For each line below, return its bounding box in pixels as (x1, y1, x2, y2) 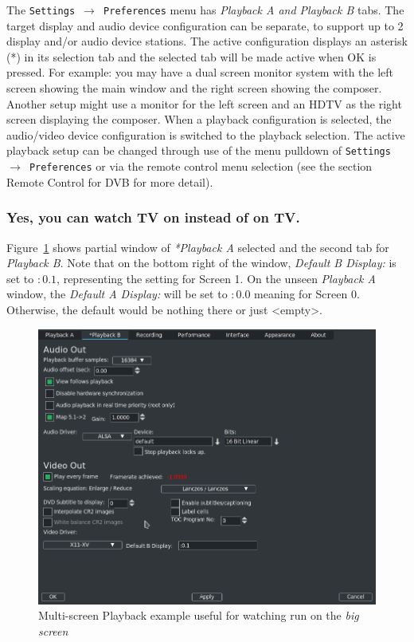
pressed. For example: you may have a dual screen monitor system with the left (6, 64, 394, 81)
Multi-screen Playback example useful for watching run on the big (38, 607, 359, 624)
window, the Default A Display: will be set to (6, 286, 228, 302)
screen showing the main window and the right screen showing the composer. (6, 80, 382, 96)
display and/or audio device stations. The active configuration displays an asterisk (6, 33, 408, 49)
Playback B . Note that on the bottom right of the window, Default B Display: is (6, 254, 396, 271)
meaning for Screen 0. (254, 286, 360, 302)
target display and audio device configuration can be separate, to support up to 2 (6, 17, 404, 33)
